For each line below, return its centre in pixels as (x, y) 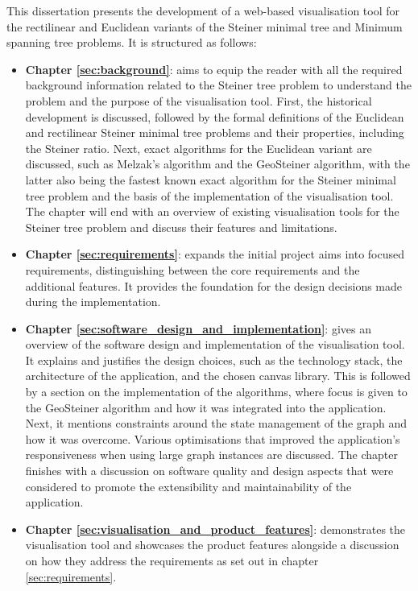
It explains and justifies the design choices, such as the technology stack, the (214, 360)
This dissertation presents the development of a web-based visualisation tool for (203, 10)
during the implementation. (93, 302)
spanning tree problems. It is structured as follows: (132, 42)
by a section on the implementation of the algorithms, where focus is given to (216, 392)
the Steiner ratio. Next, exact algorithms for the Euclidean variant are (199, 148)
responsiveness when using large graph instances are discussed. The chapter (211, 455)
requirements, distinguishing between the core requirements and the (192, 269)
